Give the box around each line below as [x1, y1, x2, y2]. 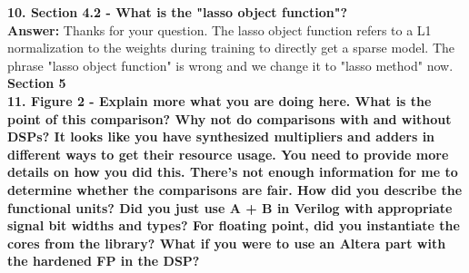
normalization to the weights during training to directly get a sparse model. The [7, 38, 454, 57]
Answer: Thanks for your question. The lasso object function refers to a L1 [7, 20, 432, 39]
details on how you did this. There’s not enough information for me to [7, 162, 458, 181]
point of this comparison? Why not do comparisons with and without [7, 109, 452, 128]
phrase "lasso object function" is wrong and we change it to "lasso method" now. [7, 55, 454, 74]
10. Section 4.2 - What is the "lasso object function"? [7, 3, 347, 21]
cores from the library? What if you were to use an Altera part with [7, 233, 446, 252]
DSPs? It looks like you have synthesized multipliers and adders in [7, 127, 435, 146]
